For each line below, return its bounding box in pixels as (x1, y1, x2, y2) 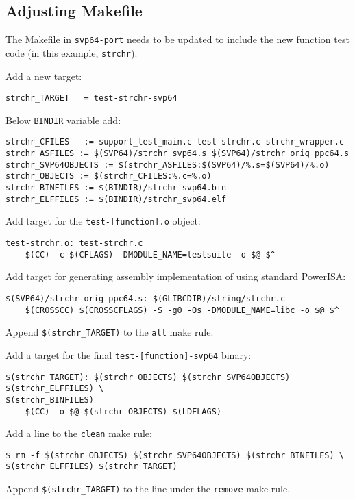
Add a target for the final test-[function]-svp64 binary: (5, 347, 252, 362)
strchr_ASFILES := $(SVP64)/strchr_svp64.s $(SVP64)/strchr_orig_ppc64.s (5, 149, 350, 159)
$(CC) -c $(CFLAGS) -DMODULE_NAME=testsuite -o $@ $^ (25, 249, 276, 260)
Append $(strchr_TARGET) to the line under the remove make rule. (5, 482, 291, 496)
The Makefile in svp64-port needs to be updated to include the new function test (5, 32, 350, 47)
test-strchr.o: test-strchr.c (5, 238, 143, 249)
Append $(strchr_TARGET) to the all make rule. (5, 325, 214, 339)
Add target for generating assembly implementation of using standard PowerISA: (5, 269, 346, 284)
